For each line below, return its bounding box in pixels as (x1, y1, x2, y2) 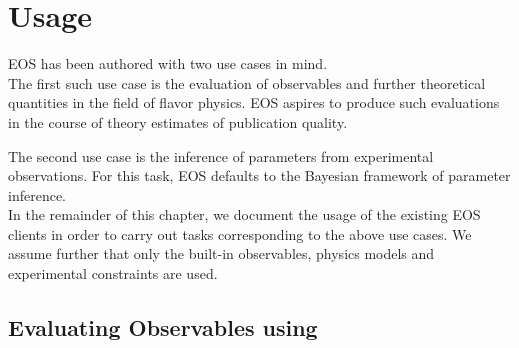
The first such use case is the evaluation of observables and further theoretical (8, 72, 486, 93)
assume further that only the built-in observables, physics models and (8, 243, 435, 264)
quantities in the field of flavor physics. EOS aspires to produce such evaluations (8, 92, 500, 113)
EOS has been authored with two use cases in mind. (8, 53, 328, 74)
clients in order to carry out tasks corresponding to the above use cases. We (8, 223, 472, 244)
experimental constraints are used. (8, 263, 218, 284)
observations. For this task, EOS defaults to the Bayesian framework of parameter (8, 165, 511, 186)
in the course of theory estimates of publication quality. (8, 111, 348, 132)
